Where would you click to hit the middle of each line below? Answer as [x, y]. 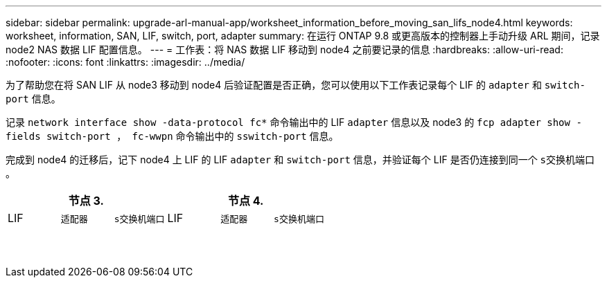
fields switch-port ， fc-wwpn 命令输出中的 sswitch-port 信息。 [172, 136]
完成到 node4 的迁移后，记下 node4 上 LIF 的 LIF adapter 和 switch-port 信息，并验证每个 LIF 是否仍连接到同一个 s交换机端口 [300, 159]
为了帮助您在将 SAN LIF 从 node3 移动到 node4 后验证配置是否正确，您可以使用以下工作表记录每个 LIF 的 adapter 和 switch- [296, 85]
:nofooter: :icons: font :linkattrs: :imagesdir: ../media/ [125, 62]
